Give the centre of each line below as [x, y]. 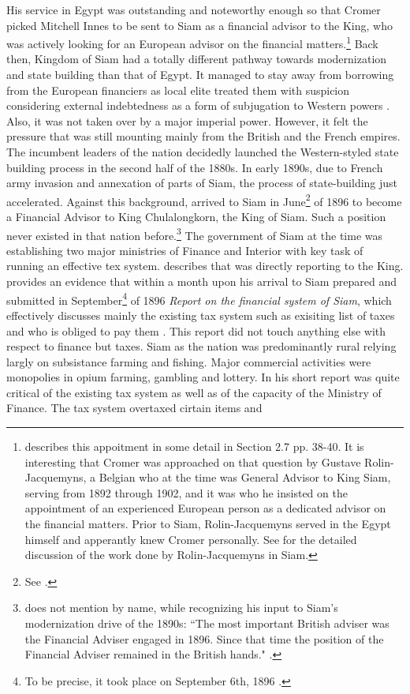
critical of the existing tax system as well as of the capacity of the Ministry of [194, 392]
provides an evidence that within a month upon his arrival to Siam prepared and [202, 281]
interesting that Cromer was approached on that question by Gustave [193, 461]
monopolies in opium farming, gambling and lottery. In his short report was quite [203, 377]
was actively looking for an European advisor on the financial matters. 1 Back [192, 42]
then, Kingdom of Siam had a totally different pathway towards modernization [197, 59]
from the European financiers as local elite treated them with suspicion [178, 90]
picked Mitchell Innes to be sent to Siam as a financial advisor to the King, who [199, 25]
